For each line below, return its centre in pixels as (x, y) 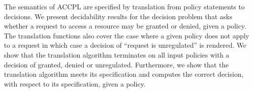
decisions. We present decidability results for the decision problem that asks (118, 16)
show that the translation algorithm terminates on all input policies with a (117, 54)
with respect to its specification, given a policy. (75, 83)
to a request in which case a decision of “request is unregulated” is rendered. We (125, 45)
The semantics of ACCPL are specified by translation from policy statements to (124, 6)
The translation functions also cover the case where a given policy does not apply (127, 35)
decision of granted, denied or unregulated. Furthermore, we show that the (116, 64)
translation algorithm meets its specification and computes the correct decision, (124, 74)
